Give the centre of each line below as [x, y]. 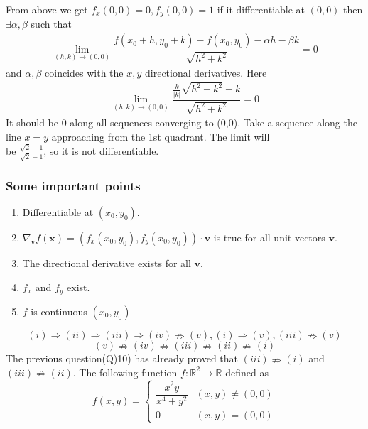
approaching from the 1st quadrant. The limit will [161, 136]
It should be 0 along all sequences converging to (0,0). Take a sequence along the [182, 123]
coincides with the [84, 72]
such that [51, 24]
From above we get [47, 9]
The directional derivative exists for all [107, 262]
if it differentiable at [261, 9]
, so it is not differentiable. [101, 151]
